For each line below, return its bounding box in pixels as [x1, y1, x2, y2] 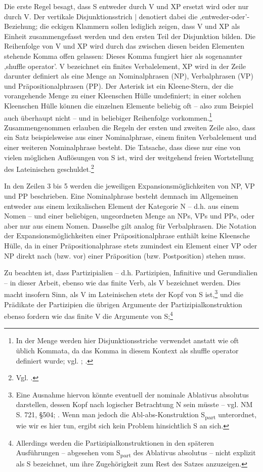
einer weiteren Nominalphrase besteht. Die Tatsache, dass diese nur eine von [4, 141, 241, 152]
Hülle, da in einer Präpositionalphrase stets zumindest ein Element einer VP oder [4, 240, 257, 250]
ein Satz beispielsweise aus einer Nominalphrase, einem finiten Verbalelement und [4, 132, 257, 142]
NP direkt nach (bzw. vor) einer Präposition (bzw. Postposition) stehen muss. [4, 250, 246, 261]
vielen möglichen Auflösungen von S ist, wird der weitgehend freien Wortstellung [4, 152, 254, 162]
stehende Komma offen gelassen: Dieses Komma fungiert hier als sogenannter [4, 50, 243, 61]
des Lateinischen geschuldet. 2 [4, 162, 94, 174]
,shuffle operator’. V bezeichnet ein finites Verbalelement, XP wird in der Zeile [4, 60, 246, 71]
